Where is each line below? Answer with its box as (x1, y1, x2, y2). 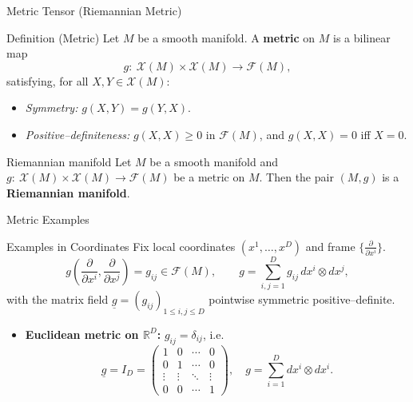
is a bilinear (333, 29, 391, 46)
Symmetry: (25, 99, 78, 116)
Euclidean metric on (25, 325, 139, 342)
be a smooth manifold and (149, 153, 278, 169)
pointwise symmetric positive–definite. (208, 291, 395, 308)
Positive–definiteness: (25, 125, 130, 142)
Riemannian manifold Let (6, 153, 132, 169)
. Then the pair (259, 169, 334, 185)
